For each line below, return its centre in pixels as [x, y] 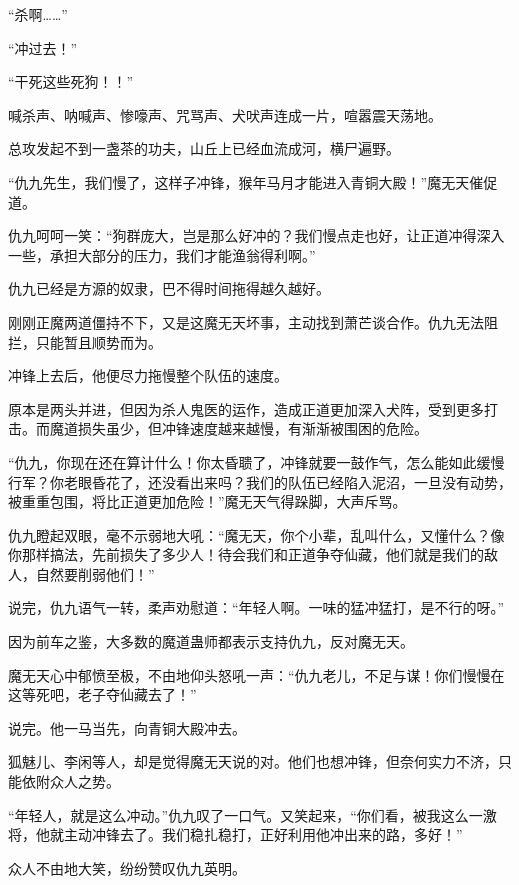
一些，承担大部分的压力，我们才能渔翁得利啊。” [162, 254]
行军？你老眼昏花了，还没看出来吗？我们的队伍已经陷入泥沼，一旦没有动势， [260, 481]
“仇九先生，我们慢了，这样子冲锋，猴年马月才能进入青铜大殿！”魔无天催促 [253, 181]
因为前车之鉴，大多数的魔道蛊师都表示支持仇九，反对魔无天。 [211, 641]
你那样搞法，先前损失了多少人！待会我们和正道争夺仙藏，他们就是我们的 [246, 554]
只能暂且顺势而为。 [98, 341]
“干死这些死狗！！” [71, 81]
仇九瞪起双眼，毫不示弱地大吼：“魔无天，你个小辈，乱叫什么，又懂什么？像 [256, 534]
